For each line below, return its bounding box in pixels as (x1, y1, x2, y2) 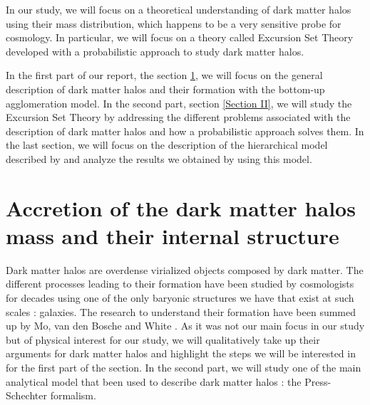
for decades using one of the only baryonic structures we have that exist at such (6, 290, 354, 305)
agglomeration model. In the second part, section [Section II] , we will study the (6, 95, 352, 110)
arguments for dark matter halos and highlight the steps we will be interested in (6, 346, 356, 361)
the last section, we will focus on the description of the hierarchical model (6, 137, 328, 152)
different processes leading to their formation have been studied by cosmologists (6, 276, 354, 291)
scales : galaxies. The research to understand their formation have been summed (6, 304, 356, 319)
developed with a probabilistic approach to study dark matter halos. (6, 43, 304, 58)
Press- (304, 374, 332, 389)
